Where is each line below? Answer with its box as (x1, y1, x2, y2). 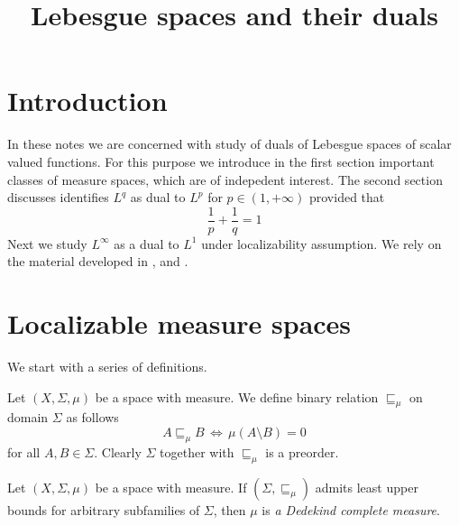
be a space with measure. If (95, 477, 247, 496)
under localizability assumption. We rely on (201, 234, 442, 253)
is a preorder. (265, 442, 339, 461)
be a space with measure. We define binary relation (95, 387, 379, 406)
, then (213, 500, 246, 519)
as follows (66, 408, 119, 427)
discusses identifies (7, 188, 109, 207)
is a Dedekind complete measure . (262, 500, 440, 519)
